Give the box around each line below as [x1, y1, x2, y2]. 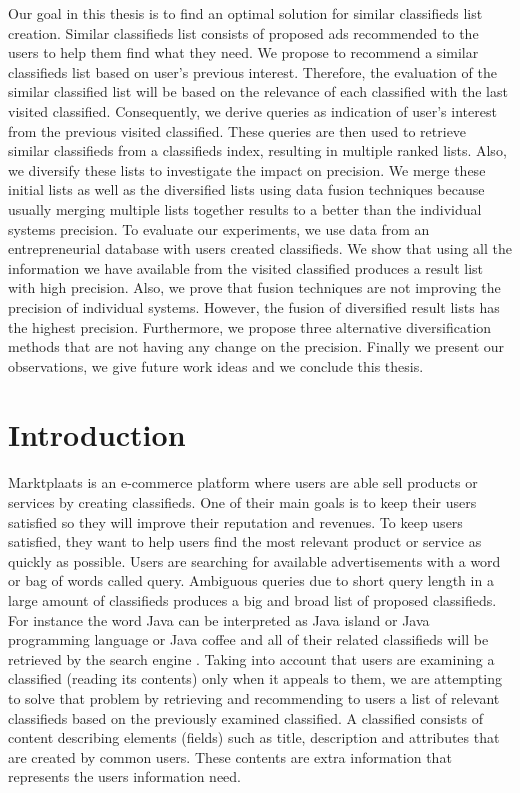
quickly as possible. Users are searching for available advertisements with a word [8, 550, 501, 571]
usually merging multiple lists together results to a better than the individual [8, 198, 482, 219]
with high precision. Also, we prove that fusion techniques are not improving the [8, 277, 501, 298]
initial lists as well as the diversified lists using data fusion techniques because [8, 179, 485, 200]
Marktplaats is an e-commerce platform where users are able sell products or [8, 472, 478, 493]
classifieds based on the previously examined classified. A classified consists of [8, 707, 483, 728]
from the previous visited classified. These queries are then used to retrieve [8, 120, 467, 141]
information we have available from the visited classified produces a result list [8, 257, 484, 278]
